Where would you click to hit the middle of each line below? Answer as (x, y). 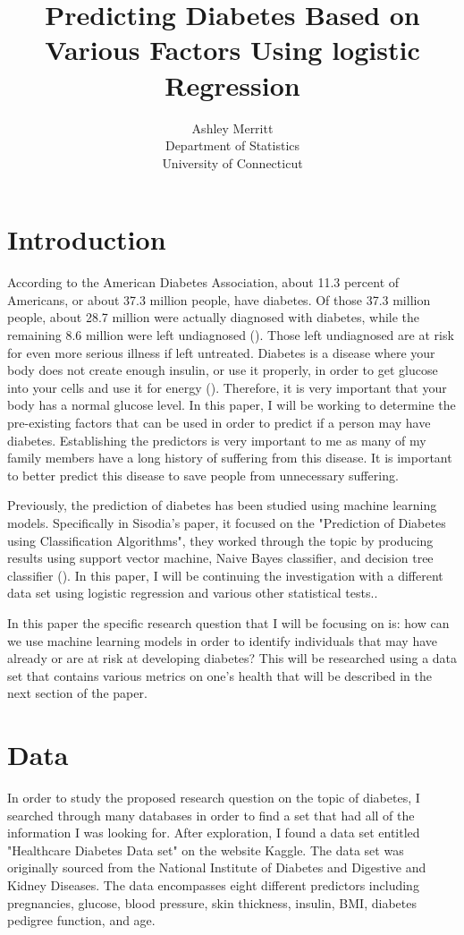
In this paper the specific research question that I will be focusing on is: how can (228, 622)
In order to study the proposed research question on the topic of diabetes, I (214, 797)
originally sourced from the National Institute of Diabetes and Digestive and (217, 867)
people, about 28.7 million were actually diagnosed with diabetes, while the (214, 317)
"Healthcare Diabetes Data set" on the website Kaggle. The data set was (206, 850)
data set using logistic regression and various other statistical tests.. (193, 593)
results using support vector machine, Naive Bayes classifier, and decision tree (220, 558)
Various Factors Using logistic (232, 50)
